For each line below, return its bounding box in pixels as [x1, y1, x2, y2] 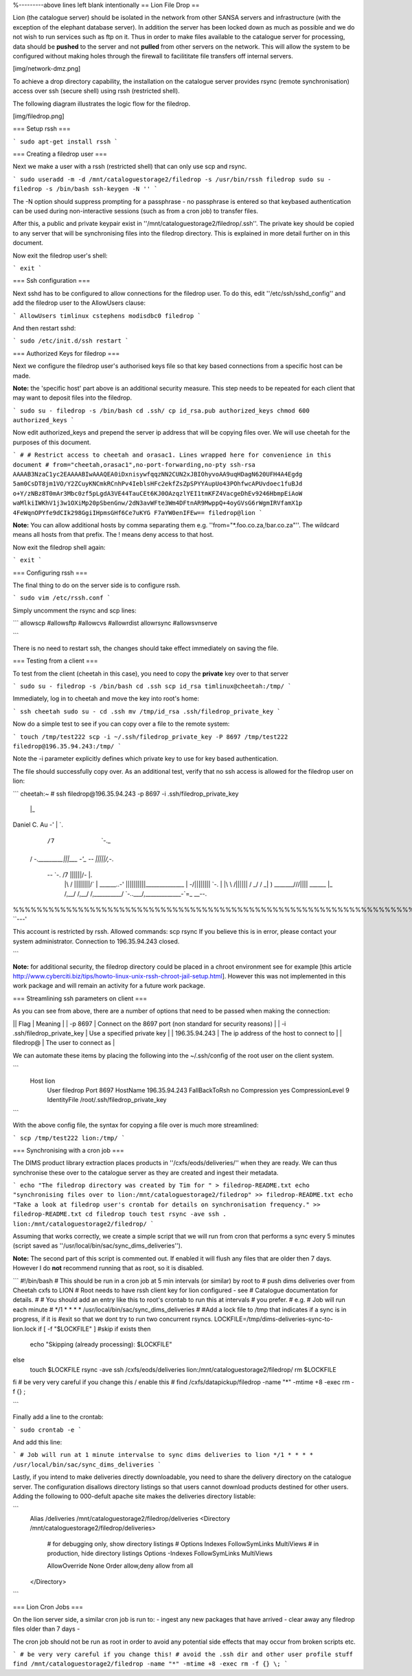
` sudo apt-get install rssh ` [12, 137, 118, 146]
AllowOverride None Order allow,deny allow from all [47, 1562, 194, 1570]
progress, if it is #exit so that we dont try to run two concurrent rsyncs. [12, 1315, 213, 1323]
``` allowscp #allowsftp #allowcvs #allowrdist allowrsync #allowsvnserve [12, 619, 218, 628]
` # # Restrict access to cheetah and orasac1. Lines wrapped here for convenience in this [12, 451, 332, 459]
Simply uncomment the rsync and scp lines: [12, 606, 137, 615]
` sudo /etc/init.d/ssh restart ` [12, 337, 129, 345]
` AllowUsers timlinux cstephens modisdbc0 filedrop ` [12, 312, 202, 319]
